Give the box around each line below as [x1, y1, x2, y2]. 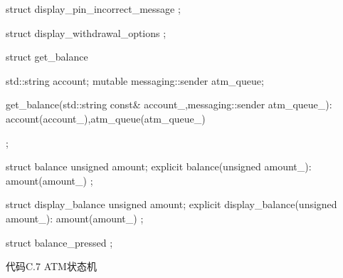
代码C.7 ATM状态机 [6, 259, 97, 274]
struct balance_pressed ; [6, 235, 113, 249]
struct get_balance [6, 49, 88, 64]
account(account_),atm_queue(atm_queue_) [6, 110, 206, 125]
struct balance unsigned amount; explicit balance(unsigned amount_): [6, 159, 312, 174]
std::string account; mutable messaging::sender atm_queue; [6, 73, 264, 88]
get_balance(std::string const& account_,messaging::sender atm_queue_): [6, 97, 332, 112]
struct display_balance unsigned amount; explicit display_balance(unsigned [6, 197, 337, 212]
